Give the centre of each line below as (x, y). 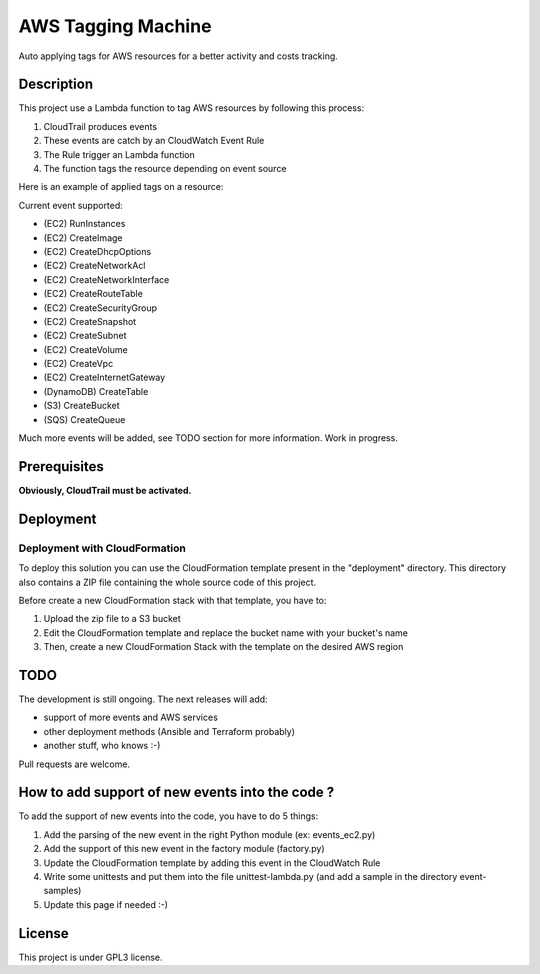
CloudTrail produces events (100, 126)
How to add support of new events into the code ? (176, 792)
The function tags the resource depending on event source (165, 169)
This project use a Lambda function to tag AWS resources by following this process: (191, 108)
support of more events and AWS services (131, 717)
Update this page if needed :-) (106, 904)
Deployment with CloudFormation (102, 548)
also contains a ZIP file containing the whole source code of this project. (167, 582)
